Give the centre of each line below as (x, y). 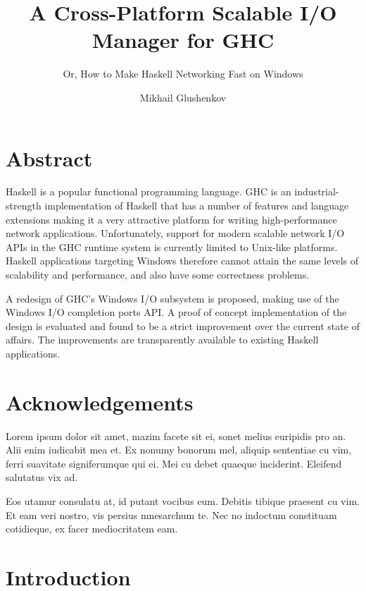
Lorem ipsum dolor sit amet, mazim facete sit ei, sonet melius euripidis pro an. (176, 435)
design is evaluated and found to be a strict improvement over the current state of (183, 325)
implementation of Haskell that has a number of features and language (197, 206)
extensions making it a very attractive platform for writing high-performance (171, 219)
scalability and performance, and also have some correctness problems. (158, 274)
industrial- (317, 191)
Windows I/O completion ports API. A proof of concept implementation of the (176, 312)
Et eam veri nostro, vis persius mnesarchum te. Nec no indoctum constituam (171, 514)
